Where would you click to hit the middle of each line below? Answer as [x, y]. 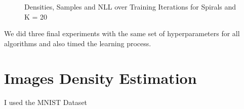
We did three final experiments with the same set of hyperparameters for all [122, 33]
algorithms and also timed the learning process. [78, 43]
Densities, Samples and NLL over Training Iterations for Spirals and [130, 7]
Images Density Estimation [100, 78]
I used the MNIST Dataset [46, 102]
